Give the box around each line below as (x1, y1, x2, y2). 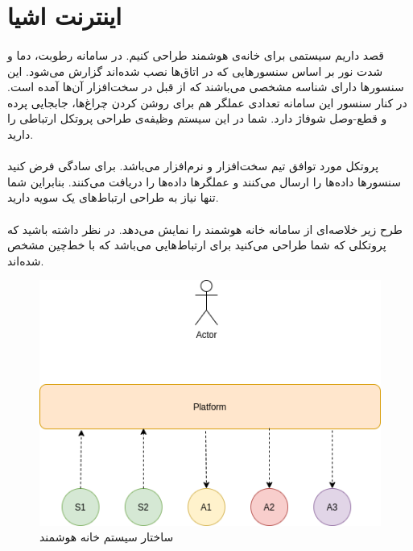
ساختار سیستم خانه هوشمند (39, 528, 174, 545)
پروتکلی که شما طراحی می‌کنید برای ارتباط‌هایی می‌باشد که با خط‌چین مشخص (7, 236, 386, 253)
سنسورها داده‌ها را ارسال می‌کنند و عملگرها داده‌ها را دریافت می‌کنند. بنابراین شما (7, 173, 402, 190)
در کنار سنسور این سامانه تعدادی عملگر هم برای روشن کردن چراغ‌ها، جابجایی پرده (7, 94, 407, 111)
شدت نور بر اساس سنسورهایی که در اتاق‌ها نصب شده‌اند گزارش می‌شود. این (7, 62, 383, 79)
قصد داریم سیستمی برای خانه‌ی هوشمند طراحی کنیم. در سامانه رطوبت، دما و (7, 46, 385, 63)
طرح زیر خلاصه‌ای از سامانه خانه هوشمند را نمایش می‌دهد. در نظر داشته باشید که (7, 220, 403, 237)
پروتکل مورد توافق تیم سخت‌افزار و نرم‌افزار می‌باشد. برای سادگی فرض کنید (7, 157, 379, 174)
